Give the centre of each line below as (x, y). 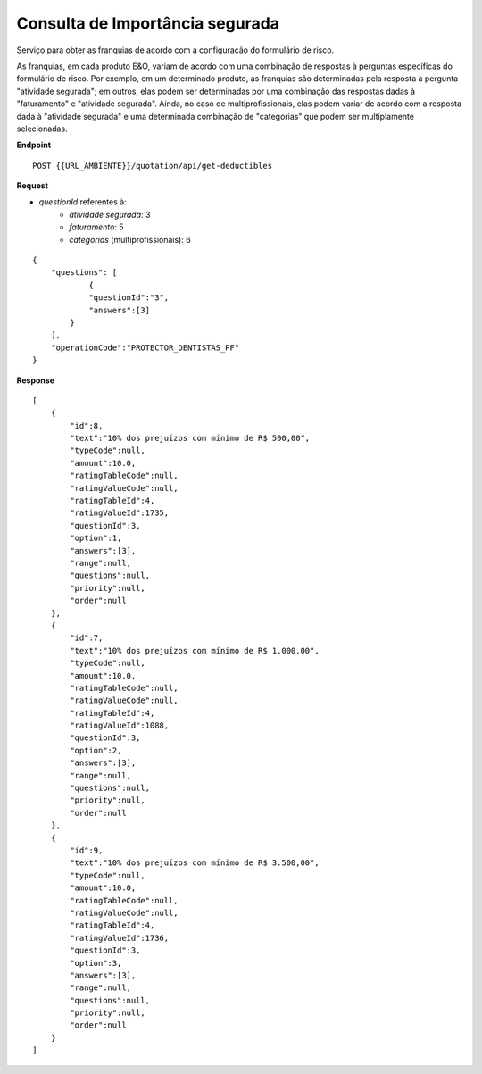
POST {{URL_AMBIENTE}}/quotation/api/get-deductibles (152, 166)
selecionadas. (42, 129)
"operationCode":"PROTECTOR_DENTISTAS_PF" (145, 347)
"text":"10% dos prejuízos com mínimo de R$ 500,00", (190, 438)
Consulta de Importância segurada (148, 23)
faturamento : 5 (96, 227)
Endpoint (34, 145)
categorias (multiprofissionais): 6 (130, 239)
